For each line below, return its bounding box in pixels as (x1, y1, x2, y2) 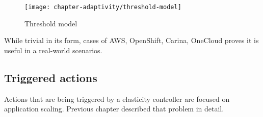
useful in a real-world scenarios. (4, 45, 102, 55)
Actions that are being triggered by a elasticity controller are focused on (4, 93, 230, 104)
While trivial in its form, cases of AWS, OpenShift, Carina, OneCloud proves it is (4, 35, 259, 46)
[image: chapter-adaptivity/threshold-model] (24, 4, 181, 11)
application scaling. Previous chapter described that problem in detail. (4, 103, 224, 114)
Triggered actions (4, 69, 97, 85)
